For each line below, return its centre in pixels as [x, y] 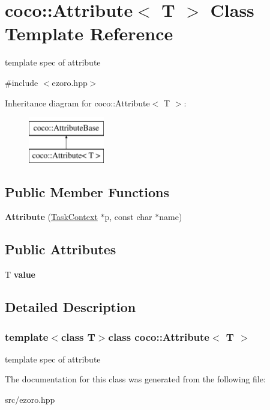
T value [20, 274]
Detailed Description [70, 307]
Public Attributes [61, 249]
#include [22, 82]
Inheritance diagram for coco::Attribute [77, 102]
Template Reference [89, 33]
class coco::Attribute [159, 336]
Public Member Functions [87, 191]
